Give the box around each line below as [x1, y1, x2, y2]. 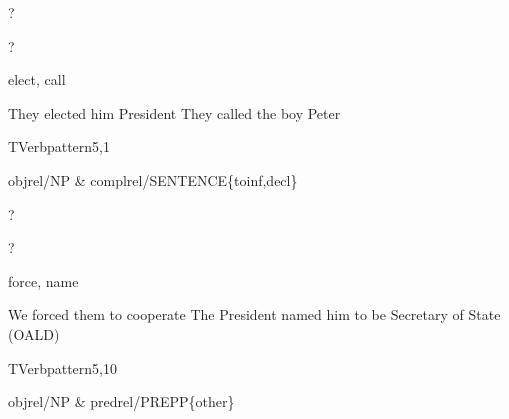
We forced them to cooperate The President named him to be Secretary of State [8, 304, 501, 325]
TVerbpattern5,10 [8, 357, 117, 378]
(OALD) [8, 323, 60, 344]
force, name [8, 270, 79, 291]
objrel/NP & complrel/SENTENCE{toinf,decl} [8, 169, 298, 190]
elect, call [8, 69, 66, 90]
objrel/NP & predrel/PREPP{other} [8, 391, 235, 412]
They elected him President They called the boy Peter [8, 102, 341, 123]
